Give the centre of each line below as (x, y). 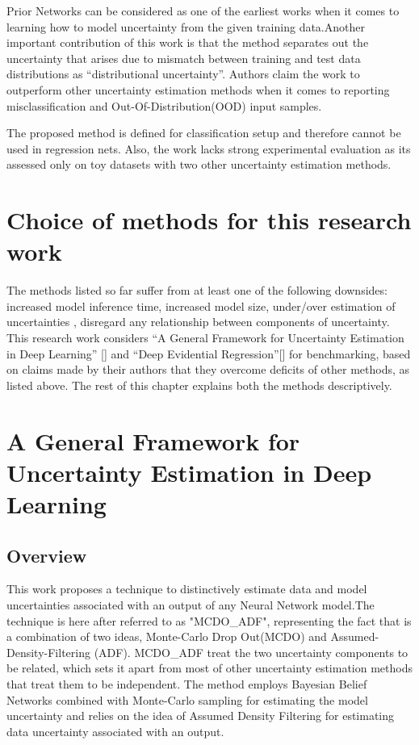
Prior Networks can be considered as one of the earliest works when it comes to (203, 10)
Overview (47, 555)
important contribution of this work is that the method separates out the (188, 42)
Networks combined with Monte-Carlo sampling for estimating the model (187, 699)
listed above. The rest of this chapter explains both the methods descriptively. (199, 385)
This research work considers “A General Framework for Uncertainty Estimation (205, 338)
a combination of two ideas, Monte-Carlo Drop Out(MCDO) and (167, 636)
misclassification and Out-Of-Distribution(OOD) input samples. (164, 105)
